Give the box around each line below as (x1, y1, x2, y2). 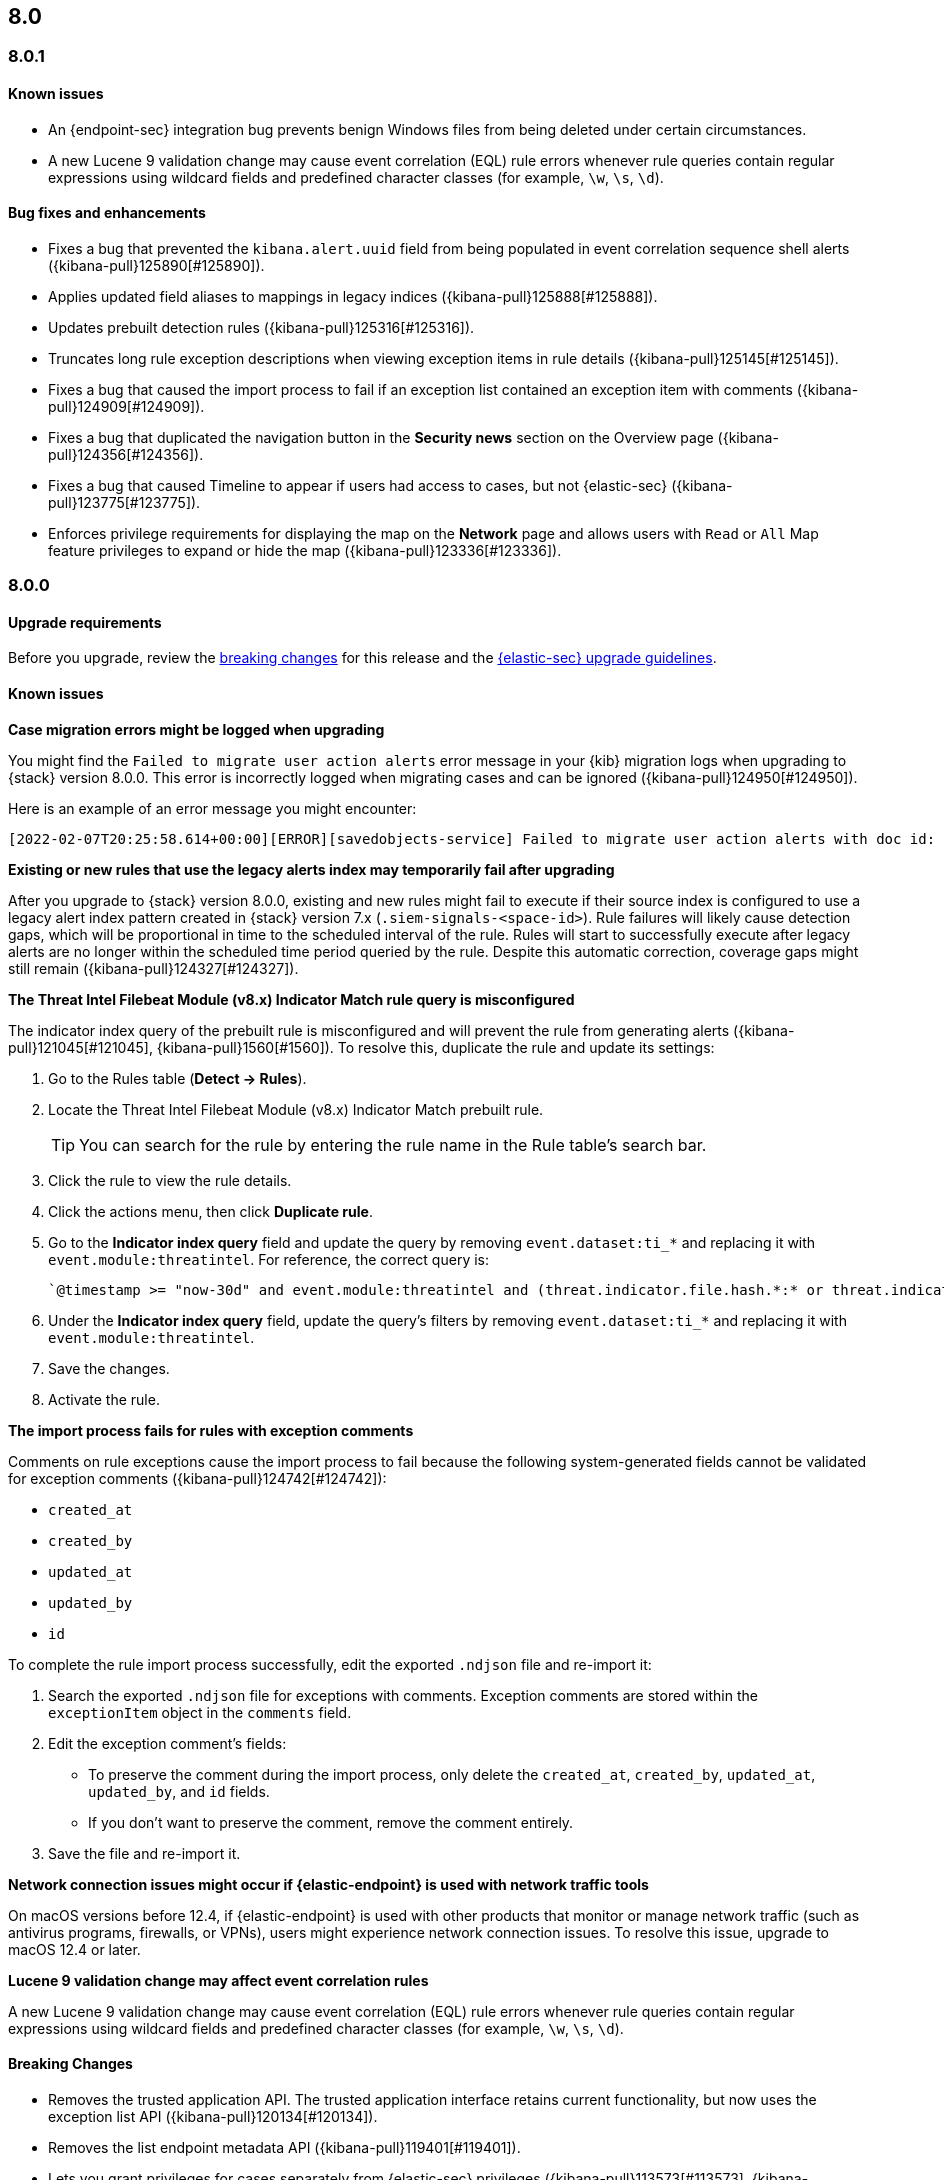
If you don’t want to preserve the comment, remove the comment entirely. (88, 1813, 574, 1831)
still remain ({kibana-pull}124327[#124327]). (8, 959, 299, 977)
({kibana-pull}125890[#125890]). (48, 256, 265, 274)
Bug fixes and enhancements (8, 204, 206, 222)
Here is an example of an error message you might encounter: (8, 799, 417, 817)
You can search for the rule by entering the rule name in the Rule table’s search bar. (79, 1134, 707, 1155)
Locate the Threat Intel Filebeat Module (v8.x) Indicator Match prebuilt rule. (48, 1100, 544, 1118)
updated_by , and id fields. (88, 1782, 270, 1800)
